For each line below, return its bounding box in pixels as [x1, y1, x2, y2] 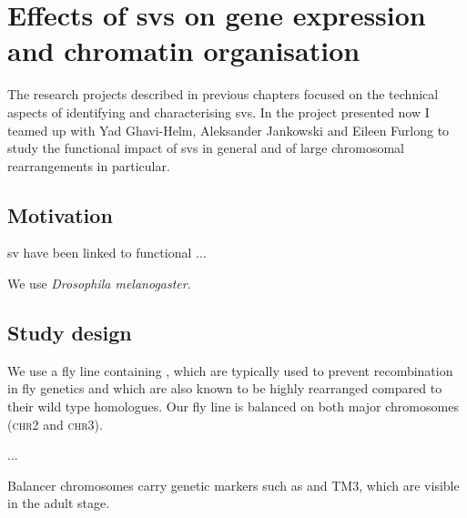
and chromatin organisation [7, 32, 360, 69]
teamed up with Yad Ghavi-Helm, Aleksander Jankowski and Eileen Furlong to [7, 120, 450, 139]
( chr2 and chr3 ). [7, 414, 103, 433]
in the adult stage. [7, 493, 110, 513]
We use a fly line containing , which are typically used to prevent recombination [7, 361, 453, 380]
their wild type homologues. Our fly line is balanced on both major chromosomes [7, 397, 459, 416]
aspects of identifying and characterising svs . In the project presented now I [7, 102, 430, 121]
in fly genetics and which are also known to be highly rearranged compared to [7, 379, 442, 398]
